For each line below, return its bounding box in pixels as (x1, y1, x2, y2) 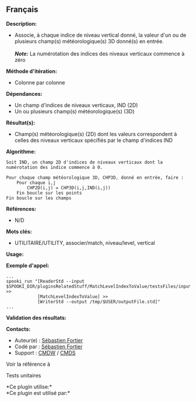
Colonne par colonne (14, 79, 65, 86)
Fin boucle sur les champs (6, 195, 72, 201)
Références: (6, 205, 37, 212)
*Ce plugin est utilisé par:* (6, 389, 71, 396)
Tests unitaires (6, 372, 41, 379)
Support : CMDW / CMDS (14, 349, 76, 356)
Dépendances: (6, 90, 43, 97)
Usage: (6, 251, 24, 258)
